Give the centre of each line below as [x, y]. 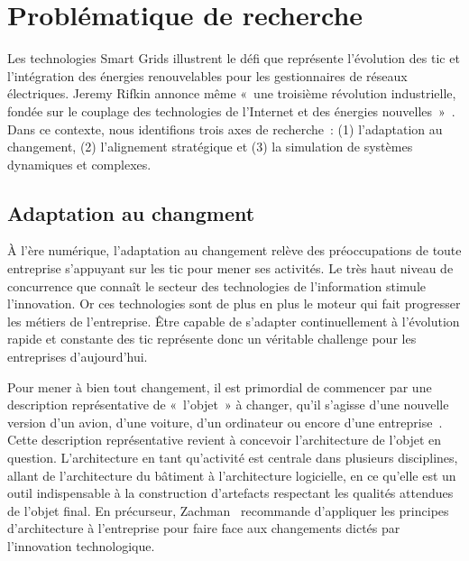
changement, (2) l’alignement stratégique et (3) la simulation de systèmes [210, 147]
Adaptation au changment [131, 212]
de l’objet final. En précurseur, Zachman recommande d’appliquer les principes [228, 510]
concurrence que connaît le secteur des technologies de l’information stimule [216, 285]
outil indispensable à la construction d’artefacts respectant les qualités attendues [230, 493]
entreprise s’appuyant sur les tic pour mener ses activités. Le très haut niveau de [230, 268]
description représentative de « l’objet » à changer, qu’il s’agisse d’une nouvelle [228, 405]
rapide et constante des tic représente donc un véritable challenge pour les [212, 339]
